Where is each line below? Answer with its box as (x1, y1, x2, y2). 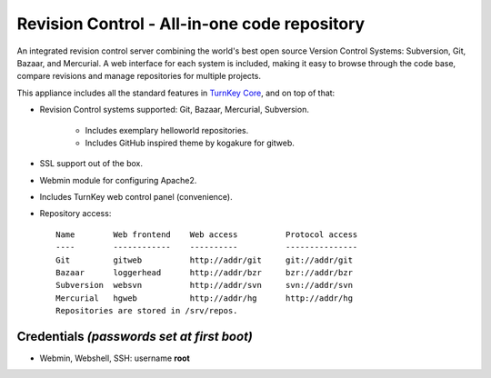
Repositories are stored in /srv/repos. (55, 305, 238, 316)
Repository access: (39, 208, 112, 219)
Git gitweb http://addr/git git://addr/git (55, 254, 354, 265)
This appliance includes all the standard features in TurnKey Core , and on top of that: (16, 87, 336, 98)
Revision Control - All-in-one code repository (16, 14, 366, 34)
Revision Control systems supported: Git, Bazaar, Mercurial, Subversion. (39, 104, 309, 115)
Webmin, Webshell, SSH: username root (39, 353, 190, 363)
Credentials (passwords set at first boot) (16, 329, 254, 344)
